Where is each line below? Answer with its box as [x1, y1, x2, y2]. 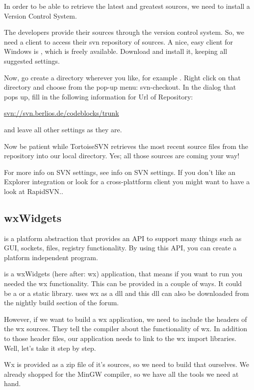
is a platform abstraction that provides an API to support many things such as [4, 233, 242, 243]
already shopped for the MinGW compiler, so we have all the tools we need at [4, 368, 239, 379]
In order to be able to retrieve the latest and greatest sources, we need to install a [4, 1, 250, 11]
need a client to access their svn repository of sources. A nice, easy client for [4, 36, 233, 47]
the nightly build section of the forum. [4, 297, 119, 308]
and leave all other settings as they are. [4, 124, 122, 134]
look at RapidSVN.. [4, 186, 63, 196]
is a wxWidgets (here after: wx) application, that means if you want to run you [4, 268, 243, 279]
